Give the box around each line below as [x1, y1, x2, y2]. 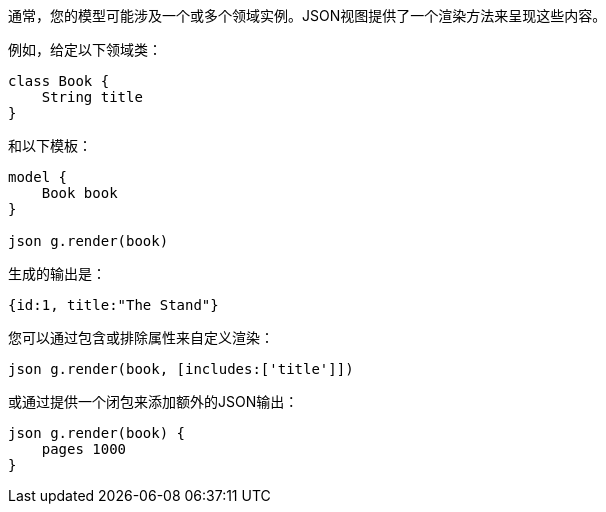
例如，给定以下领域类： [8, 41, 162, 58]
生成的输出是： [8, 265, 106, 282]
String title [41, 89, 143, 105]
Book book [41, 185, 118, 201]
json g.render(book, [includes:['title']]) [8, 361, 354, 377]
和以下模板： [8, 137, 92, 154]
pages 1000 [41, 441, 127, 457]
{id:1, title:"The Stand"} [8, 297, 219, 313]
